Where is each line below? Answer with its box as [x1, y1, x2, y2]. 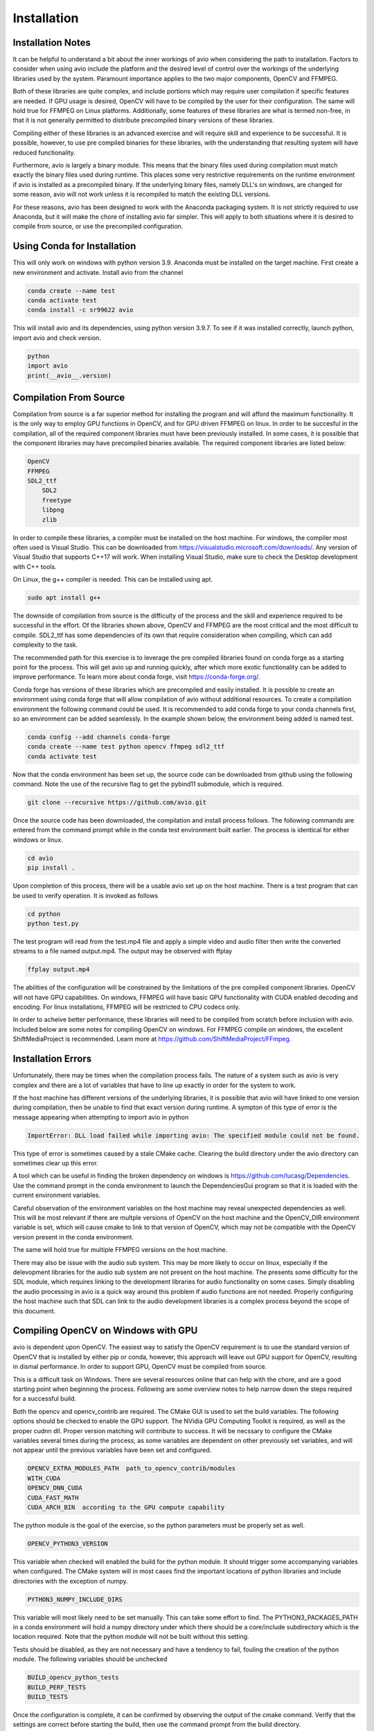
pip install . [27, 864, 75, 872]
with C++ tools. [12, 562, 57, 571]
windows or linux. [12, 835, 64, 844]
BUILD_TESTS [27, 1693, 69, 1701]
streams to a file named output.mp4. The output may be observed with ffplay [12, 947, 233, 956]
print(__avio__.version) [27, 371, 112, 379]
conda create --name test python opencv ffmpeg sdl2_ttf [27, 743, 225, 751]
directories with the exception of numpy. [12, 1577, 128, 1585]
